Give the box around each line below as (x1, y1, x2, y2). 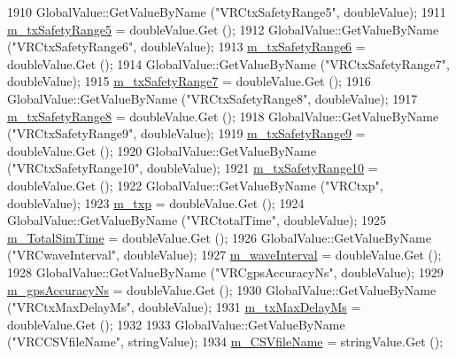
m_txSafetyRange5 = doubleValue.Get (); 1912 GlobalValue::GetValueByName (7, 19, 439, 38)
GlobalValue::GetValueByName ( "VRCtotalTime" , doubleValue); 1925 (7, 211, 386, 229)
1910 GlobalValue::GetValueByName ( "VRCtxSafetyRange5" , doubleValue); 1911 (7, 3, 446, 20)
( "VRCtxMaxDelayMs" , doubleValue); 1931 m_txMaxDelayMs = (7, 298, 361, 316)
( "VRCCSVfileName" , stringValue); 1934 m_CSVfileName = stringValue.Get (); (7, 332, 444, 351)
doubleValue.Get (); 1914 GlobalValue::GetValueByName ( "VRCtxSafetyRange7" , (7, 54, 450, 73)
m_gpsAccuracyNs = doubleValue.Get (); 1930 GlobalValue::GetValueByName (7, 280, 437, 299)
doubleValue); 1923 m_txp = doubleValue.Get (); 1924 (7, 193, 305, 212)
